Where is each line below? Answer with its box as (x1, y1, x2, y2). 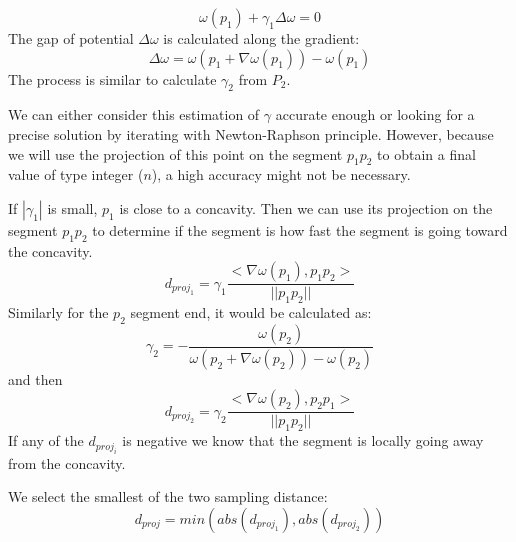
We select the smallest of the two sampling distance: (8, 486, 328, 507)
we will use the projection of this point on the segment (8, 143, 343, 164)
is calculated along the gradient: (163, 28, 360, 48)
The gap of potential (8, 28, 134, 48)
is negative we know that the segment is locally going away (122, 430, 484, 451)
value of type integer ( (8, 164, 144, 185)
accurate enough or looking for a (275, 104, 475, 125)
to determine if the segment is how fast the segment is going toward (92, 219, 508, 240)
